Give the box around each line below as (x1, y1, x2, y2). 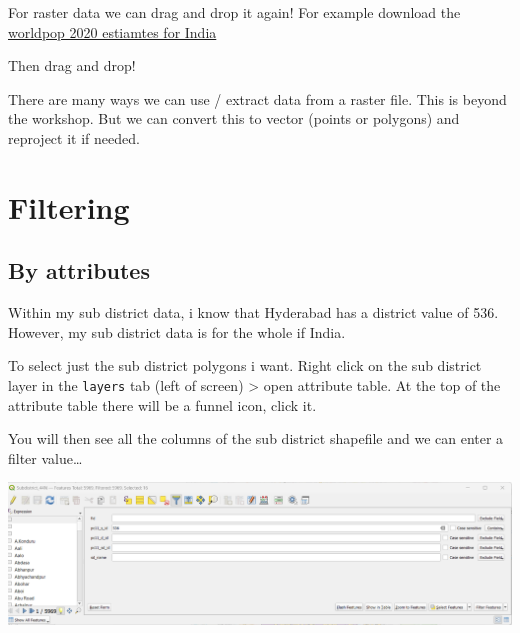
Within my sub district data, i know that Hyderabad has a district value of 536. (8, 302, 499, 323)
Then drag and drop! (8, 55, 136, 76)
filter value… (8, 447, 83, 468)
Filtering (8, 186, 130, 227)
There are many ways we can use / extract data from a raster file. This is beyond (8, 88, 507, 109)
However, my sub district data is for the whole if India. (8, 321, 346, 342)
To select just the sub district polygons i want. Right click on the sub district (8, 355, 482, 376)
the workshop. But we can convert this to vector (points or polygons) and (8, 108, 460, 129)
